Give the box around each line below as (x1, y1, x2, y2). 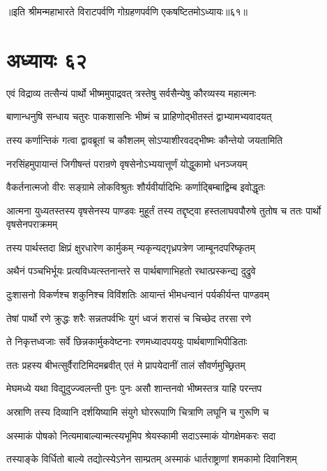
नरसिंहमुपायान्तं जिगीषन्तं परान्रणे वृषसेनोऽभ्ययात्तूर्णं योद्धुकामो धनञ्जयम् (6, 156, 248, 171)
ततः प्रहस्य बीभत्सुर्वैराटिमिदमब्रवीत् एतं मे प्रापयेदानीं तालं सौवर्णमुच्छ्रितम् (6, 357, 245, 372)
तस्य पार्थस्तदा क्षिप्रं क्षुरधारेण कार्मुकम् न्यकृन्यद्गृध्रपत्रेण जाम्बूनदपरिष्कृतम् (6, 240, 255, 254)
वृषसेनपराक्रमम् (6, 217, 58, 231)
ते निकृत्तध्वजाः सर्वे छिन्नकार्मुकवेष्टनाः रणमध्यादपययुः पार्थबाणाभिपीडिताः (6, 334, 248, 349)
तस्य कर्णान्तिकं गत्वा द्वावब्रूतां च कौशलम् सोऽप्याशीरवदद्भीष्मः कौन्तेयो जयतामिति (6, 132, 283, 147)
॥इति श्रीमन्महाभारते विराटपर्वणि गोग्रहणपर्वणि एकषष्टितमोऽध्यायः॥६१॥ (6, 4, 248, 18)
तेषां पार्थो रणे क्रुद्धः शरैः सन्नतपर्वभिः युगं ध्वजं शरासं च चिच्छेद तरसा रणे (6, 310, 251, 325)
